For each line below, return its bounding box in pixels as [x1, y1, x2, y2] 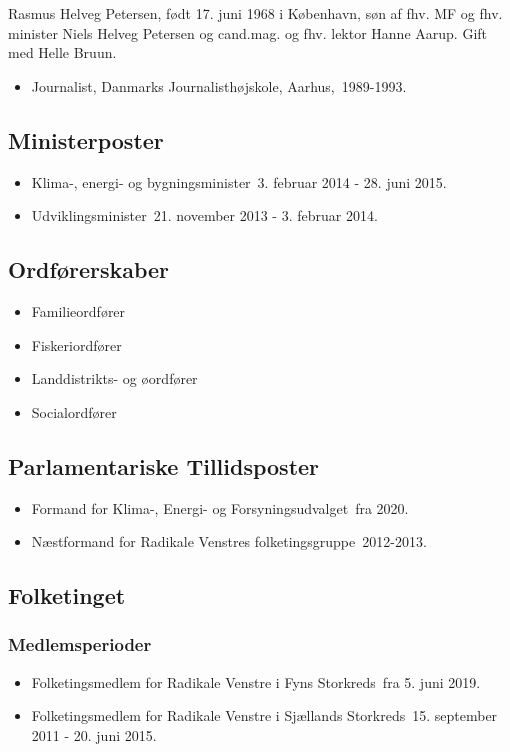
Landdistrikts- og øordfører [31, 368, 198, 389]
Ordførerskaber [8, 254, 170, 285]
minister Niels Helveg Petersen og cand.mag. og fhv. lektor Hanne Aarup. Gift [8, 22, 488, 43]
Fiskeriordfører [31, 334, 122, 355]
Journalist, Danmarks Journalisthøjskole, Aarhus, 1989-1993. [31, 75, 407, 96]
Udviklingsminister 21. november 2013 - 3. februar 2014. [31, 205, 378, 226]
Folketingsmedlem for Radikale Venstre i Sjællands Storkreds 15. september [31, 705, 498, 726]
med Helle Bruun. [8, 42, 117, 63]
